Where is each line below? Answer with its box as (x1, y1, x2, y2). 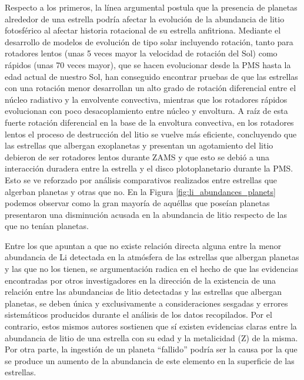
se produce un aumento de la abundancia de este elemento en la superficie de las (5, 354, 295, 366)
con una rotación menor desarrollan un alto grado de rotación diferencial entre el (5, 82, 296, 94)
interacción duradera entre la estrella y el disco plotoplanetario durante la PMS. (5, 162, 293, 174)
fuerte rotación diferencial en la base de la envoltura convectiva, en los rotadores (5, 116, 294, 128)
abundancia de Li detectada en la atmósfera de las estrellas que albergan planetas (5, 251, 299, 263)
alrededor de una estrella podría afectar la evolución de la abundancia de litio (5, 12, 285, 25)
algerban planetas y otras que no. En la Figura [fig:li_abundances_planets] (5, 185, 276, 197)
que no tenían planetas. (5, 220, 89, 232)
